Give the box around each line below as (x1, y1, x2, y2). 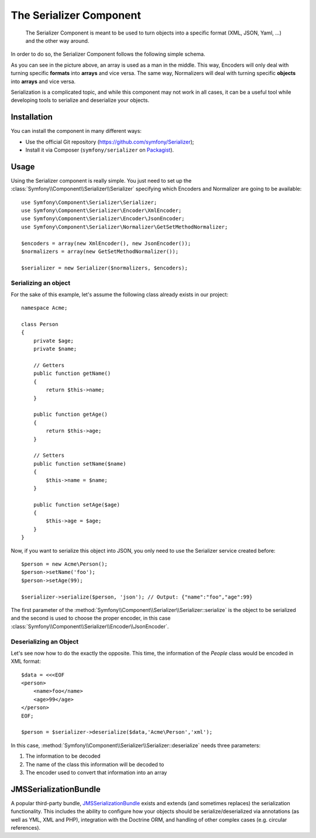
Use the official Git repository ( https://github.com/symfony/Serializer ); (25, 138, 194, 145)
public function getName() (33, 370, 111, 377)
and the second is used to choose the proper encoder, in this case (11, 615, 171, 622)
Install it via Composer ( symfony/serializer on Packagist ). (25, 146, 174, 153)
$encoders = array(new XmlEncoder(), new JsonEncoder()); (21, 240, 191, 247)
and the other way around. (25, 37, 90, 44)
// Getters (33, 362, 65, 369)
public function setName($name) (33, 460, 126, 467)
